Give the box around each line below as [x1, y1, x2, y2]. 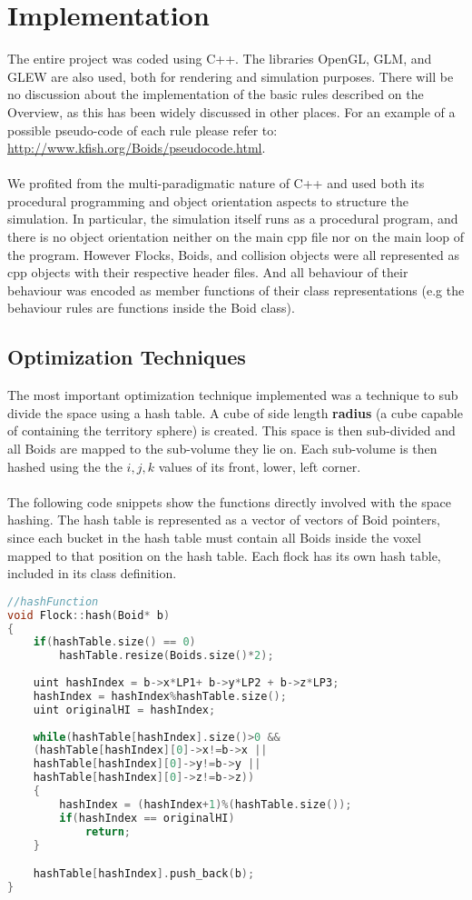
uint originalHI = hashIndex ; [33, 703, 216, 716]
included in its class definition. [7, 564, 177, 583]
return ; [84, 825, 132, 838]
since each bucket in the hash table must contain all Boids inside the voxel [7, 527, 421, 546]
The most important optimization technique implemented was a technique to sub [7, 385, 458, 405]
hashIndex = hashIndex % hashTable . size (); [33, 689, 287, 703]
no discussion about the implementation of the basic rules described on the [7, 85, 424, 104]
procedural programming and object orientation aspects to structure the [7, 191, 408, 210]
